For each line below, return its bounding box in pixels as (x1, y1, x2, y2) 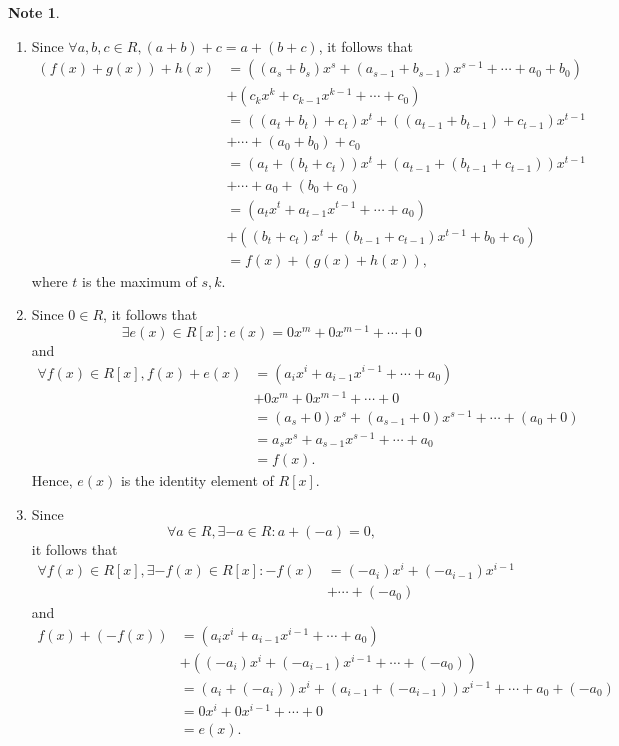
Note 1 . (8, 2, 60, 22)
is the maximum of (82, 270, 197, 291)
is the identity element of (120, 470, 274, 491)
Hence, (31, 470, 73, 491)
